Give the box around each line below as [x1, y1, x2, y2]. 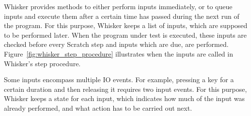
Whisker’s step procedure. [4, 58, 81, 68]
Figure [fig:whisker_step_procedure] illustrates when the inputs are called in [4, 48, 233, 58]
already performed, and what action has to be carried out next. [4, 102, 192, 113]
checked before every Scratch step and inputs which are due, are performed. [4, 39, 229, 49]
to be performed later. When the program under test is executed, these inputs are [4, 29, 247, 40]
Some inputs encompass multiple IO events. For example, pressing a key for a [4, 74, 234, 85]
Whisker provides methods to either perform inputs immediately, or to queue [4, 1, 233, 11]
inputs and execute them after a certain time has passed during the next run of [4, 11, 239, 21]
